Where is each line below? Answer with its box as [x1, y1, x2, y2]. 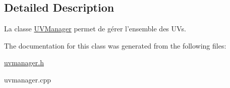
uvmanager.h [4, 57, 44, 68]
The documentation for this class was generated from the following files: [4, 40, 226, 51]
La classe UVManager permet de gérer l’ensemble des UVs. [4, 23, 186, 34]
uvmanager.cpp [4, 74, 51, 84]
